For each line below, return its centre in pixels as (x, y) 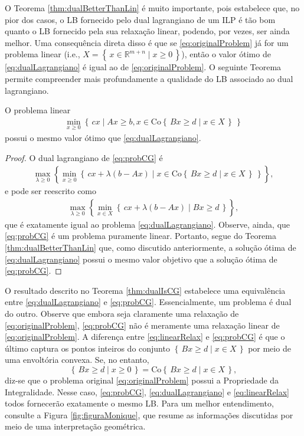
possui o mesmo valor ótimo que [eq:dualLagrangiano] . (103, 137)
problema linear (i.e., (43, 54)
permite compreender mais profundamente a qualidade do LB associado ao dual (149, 78)
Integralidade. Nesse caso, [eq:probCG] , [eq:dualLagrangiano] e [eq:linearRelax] (147, 391)
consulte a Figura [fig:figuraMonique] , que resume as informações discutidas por (149, 414)
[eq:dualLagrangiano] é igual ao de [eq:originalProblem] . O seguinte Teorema (143, 67)
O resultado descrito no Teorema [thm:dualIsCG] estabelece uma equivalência (145, 290)
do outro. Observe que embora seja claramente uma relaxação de (122, 313)
